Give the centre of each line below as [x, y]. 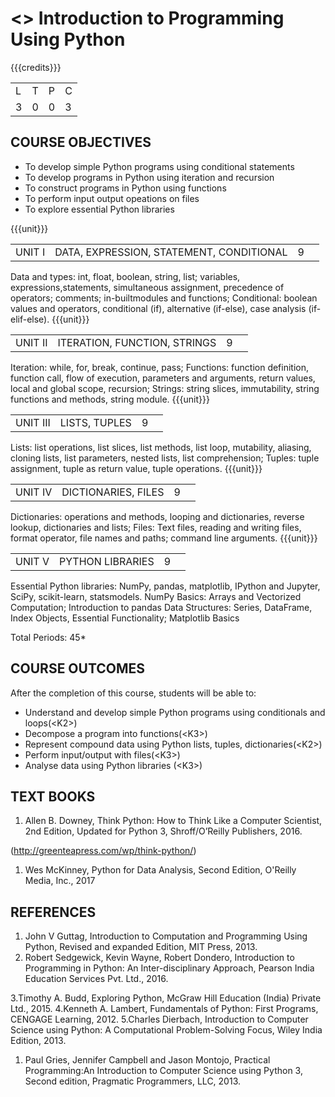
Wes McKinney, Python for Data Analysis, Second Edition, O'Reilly [160, 870]
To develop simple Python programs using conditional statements [159, 166]
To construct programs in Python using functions [125, 188]
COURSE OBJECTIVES [81, 142]
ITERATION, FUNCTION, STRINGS [137, 342]
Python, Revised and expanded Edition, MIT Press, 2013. [141, 947]
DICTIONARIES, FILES [113, 492]
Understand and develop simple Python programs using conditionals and [175, 712]
